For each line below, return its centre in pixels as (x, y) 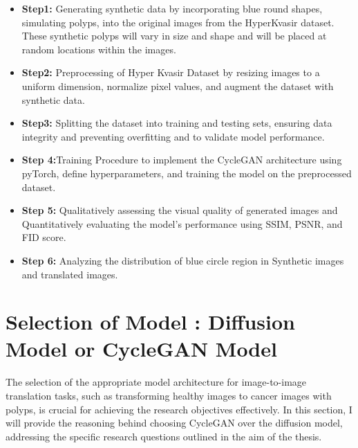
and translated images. (70, 274)
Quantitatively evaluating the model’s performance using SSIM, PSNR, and (182, 223)
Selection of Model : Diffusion (150, 322)
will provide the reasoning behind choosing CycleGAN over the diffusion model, (174, 423)
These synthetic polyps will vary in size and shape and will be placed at (174, 36)
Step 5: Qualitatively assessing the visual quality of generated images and (180, 210)
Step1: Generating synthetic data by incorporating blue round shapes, (172, 8)
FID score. (44, 237)
